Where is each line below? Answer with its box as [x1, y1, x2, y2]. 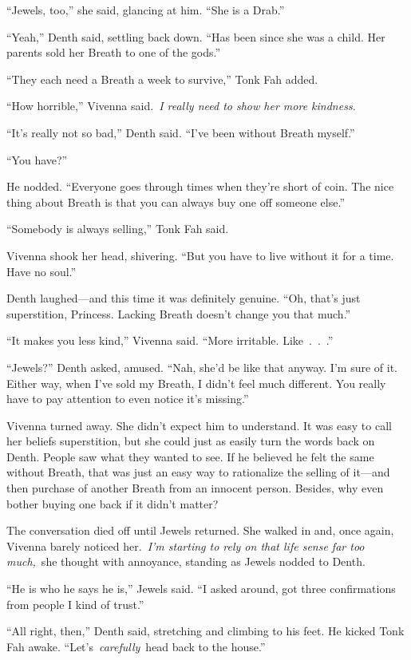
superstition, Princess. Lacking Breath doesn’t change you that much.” [6, 305, 351, 322]
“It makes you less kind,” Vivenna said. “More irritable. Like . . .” [6, 332, 334, 349]
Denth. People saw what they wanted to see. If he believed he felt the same [6, 448, 374, 464]
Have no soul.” [6, 263, 77, 279]
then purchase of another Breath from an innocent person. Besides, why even [6, 480, 384, 496]
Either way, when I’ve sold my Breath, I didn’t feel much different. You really [6, 374, 386, 391]
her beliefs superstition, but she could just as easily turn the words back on [6, 433, 375, 449]
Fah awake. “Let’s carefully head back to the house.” [6, 638, 266, 654]
